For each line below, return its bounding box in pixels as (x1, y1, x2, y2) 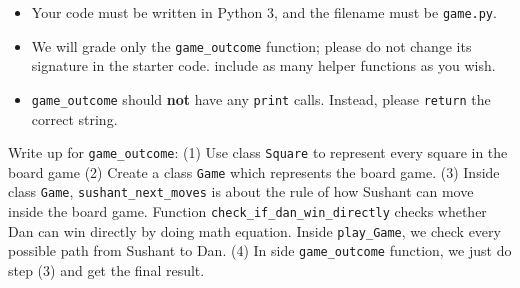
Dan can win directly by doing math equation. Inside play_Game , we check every (8, 220, 501, 241)
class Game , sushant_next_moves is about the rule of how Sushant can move (8, 181, 474, 202)
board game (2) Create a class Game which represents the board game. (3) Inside (8, 161, 500, 182)
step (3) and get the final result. (8, 260, 205, 281)
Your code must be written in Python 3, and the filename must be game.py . (31, 2, 497, 22)
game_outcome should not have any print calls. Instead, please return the (31, 88, 491, 109)
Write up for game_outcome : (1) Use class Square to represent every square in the (8, 142, 508, 163)
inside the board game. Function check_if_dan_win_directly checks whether (8, 201, 487, 222)
